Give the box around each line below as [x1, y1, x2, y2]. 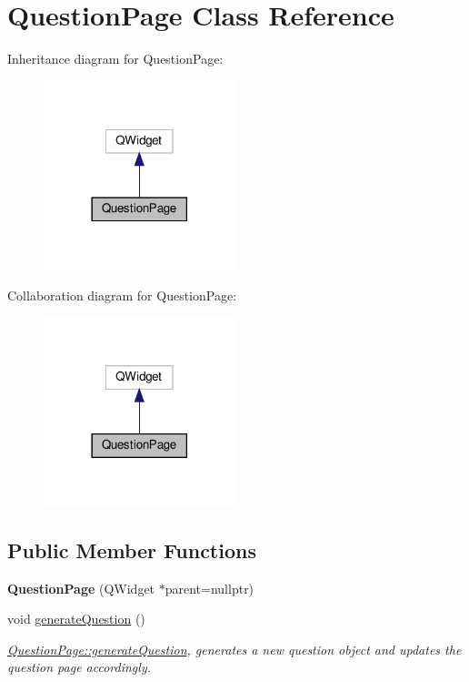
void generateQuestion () [7, 609, 145, 628]
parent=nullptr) [165, 578, 254, 597]
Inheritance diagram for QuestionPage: [7, 49, 224, 68]
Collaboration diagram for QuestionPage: [7, 285, 237, 304]
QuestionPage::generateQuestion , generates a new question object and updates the [7, 639, 462, 658]
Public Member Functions [7, 535, 256, 564]
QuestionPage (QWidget [7, 578, 155, 597]
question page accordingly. [7, 657, 151, 677]
